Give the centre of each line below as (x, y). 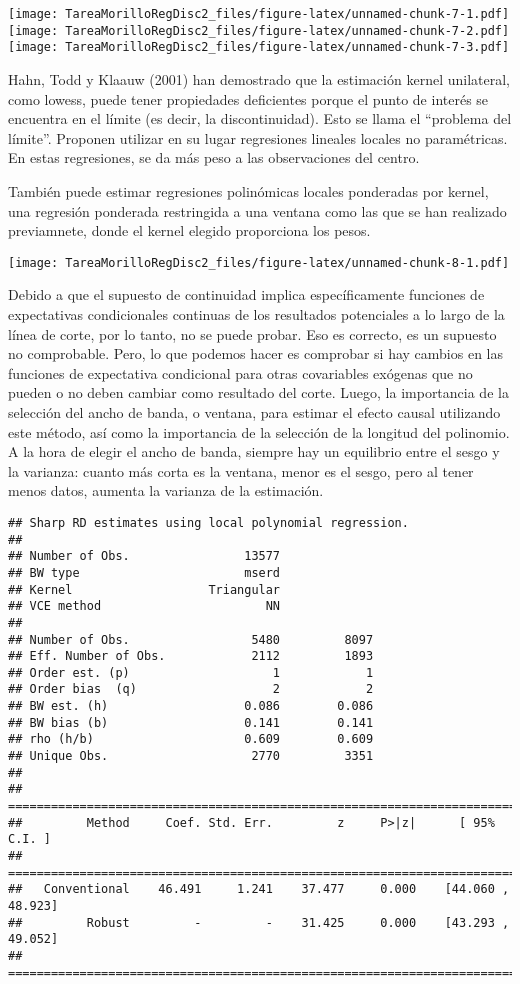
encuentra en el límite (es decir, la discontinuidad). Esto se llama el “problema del (260, 118)
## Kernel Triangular (144, 589)
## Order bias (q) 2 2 (191, 689)
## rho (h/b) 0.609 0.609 (191, 739)
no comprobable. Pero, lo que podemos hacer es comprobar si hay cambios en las (256, 353)
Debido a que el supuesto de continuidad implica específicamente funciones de (246, 294)
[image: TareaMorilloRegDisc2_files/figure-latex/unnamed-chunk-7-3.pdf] (259, 47)
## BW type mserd (144, 572)
